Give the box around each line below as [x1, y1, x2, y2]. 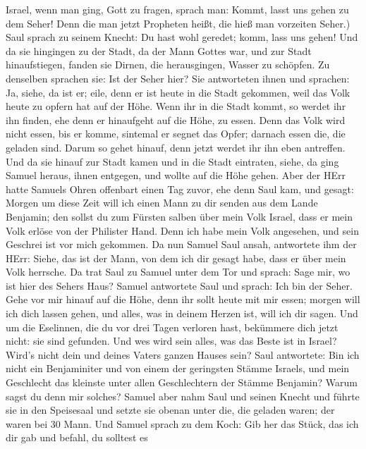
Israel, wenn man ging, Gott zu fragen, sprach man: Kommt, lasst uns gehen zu [6, 2, 349, 16]
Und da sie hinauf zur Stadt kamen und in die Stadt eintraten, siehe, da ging [6, 154, 339, 168]
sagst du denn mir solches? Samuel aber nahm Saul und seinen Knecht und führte [6, 388, 360, 403]
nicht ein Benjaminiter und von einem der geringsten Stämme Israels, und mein [6, 361, 350, 376]
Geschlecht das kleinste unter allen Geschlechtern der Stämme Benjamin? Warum [6, 375, 358, 390]
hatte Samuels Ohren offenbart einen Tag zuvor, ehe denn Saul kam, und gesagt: [6, 181, 354, 196]
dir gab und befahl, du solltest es [6, 430, 148, 445]
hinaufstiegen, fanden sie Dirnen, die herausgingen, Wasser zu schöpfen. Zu [6, 57, 330, 72]
